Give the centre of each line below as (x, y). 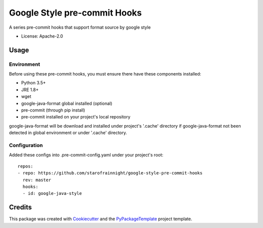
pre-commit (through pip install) (53, 110)
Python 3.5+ (34, 83)
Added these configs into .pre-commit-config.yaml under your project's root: (86, 155)
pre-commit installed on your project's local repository (76, 117)
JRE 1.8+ (30, 90)
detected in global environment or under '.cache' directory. (68, 133)
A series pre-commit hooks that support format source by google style (80, 27)
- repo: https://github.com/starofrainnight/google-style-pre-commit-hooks (110, 173)
